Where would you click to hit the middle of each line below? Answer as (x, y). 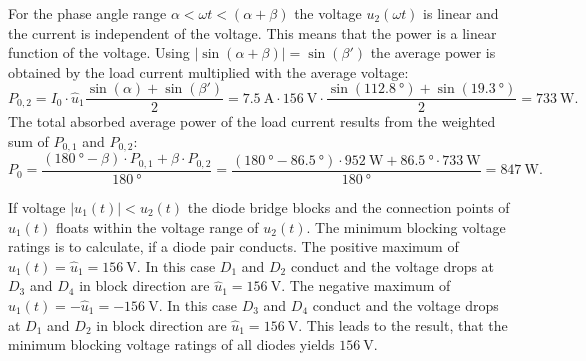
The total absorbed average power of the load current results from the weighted (252, 121)
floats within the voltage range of (157, 226)
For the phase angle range (87, 13)
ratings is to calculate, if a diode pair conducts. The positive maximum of (233, 246)
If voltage (37, 206)
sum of (28, 141)
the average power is (433, 52)
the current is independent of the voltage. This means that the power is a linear (252, 32)
